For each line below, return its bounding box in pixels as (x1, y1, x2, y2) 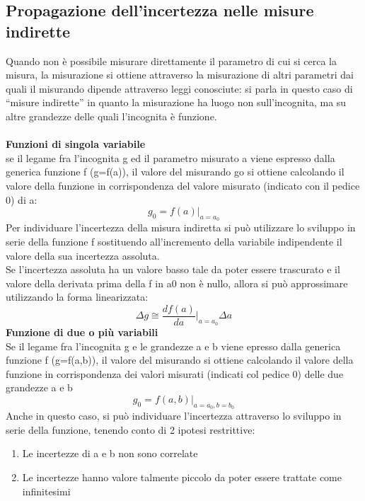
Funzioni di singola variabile (6, 137, 146, 151)
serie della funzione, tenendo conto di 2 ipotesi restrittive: (6, 422, 255, 437)
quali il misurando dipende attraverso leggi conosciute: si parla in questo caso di (6, 81, 353, 96)
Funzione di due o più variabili (6, 324, 158, 339)
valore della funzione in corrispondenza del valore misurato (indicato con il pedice (6, 178, 360, 192)
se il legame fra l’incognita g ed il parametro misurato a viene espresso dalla (6, 150, 335, 165)
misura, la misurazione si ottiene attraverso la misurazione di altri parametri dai (6, 67, 354, 82)
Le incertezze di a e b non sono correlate (22, 446, 198, 461)
